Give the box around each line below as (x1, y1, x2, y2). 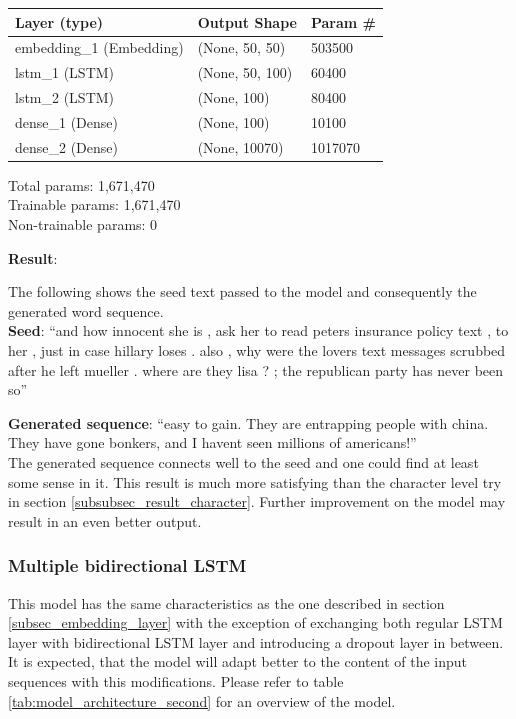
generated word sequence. (8, 300, 164, 321)
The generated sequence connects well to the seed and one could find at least (8, 451, 479, 472)
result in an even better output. (8, 510, 202, 531)
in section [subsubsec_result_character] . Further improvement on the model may (8, 491, 506, 512)
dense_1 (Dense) (15, 111, 118, 132)
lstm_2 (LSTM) (15, 87, 115, 108)
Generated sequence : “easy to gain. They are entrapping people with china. (8, 412, 489, 433)
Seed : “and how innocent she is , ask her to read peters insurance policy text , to (8, 320, 509, 341)
